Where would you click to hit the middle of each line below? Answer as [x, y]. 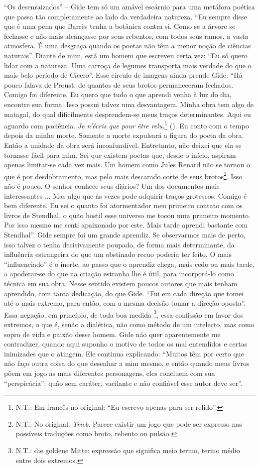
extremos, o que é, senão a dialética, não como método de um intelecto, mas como [129, 324]
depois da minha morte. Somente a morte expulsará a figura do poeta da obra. [124, 135]
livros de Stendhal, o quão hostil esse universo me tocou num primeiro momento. [127, 215]
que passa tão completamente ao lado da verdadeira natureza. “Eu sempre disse [126, 16]
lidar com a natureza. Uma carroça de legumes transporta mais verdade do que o [128, 65]
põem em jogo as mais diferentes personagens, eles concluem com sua [110, 373]
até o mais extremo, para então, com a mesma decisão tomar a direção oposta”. [125, 303]
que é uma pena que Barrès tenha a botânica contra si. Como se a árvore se [120, 26]
